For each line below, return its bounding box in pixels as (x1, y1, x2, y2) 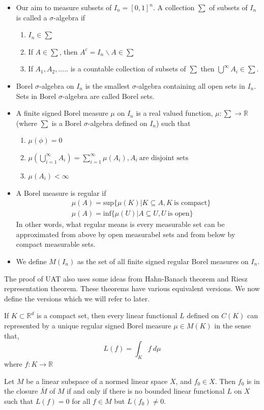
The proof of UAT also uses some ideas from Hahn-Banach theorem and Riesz (4, 273, 248, 284)
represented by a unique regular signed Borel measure (4, 320, 171, 330)
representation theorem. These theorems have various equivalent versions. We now (4, 283, 260, 294)
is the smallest (85, 80, 130, 91)
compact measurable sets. (16, 239, 96, 249)
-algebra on (39, 80, 74, 91)
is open (167, 210, 190, 218)
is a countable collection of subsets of (70, 63, 186, 74)
